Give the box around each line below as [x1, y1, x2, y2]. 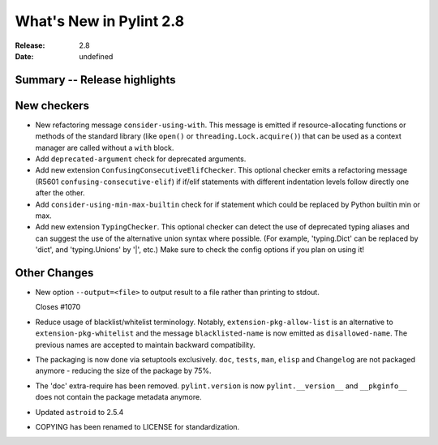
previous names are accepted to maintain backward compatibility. [35, 340, 255, 349]
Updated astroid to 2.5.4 [35, 407, 124, 417]
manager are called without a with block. [35, 143, 174, 152]
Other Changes [15, 266, 94, 280]
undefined [79, 51, 114, 61]
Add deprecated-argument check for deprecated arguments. [35, 154, 247, 164]
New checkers [15, 98, 89, 113]
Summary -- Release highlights [15, 73, 176, 87]
